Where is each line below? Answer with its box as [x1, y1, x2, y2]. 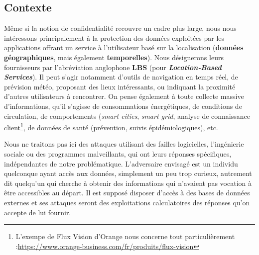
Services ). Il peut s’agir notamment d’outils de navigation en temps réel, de [4, 72, 238, 82]
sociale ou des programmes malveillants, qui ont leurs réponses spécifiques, [4, 148, 232, 159]
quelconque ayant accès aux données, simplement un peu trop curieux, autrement [4, 168, 252, 178]
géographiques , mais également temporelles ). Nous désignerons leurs [4, 52, 224, 62]
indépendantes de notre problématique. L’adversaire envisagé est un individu [4, 158, 238, 169]
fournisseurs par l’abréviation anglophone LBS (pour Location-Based [4, 62, 222, 72]
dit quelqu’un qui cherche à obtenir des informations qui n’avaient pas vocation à [4, 177, 252, 188]
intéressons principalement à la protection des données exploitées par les [4, 32, 225, 43]
